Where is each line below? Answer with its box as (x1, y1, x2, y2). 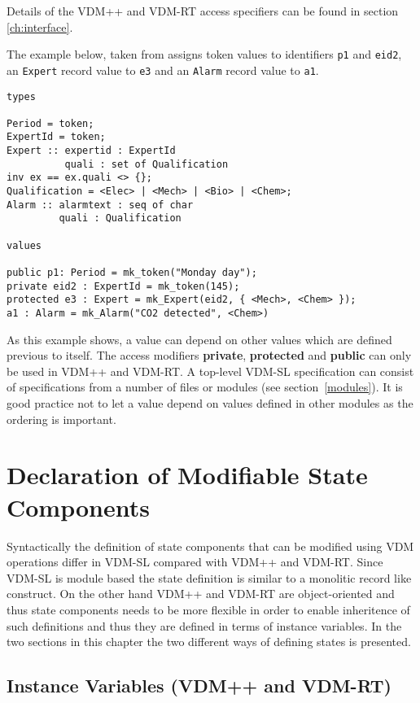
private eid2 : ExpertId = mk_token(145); (7, 280, 240, 292)
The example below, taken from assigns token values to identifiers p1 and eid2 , (7, 46, 402, 63)
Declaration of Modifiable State (7, 458, 368, 491)
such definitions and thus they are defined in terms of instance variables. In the (7, 617, 402, 634)
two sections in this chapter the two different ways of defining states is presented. (7, 633, 411, 650)
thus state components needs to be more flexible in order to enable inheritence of (7, 600, 410, 618)
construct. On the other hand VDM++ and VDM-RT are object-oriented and (7, 585, 395, 602)
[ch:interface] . (7, 18, 73, 35)
